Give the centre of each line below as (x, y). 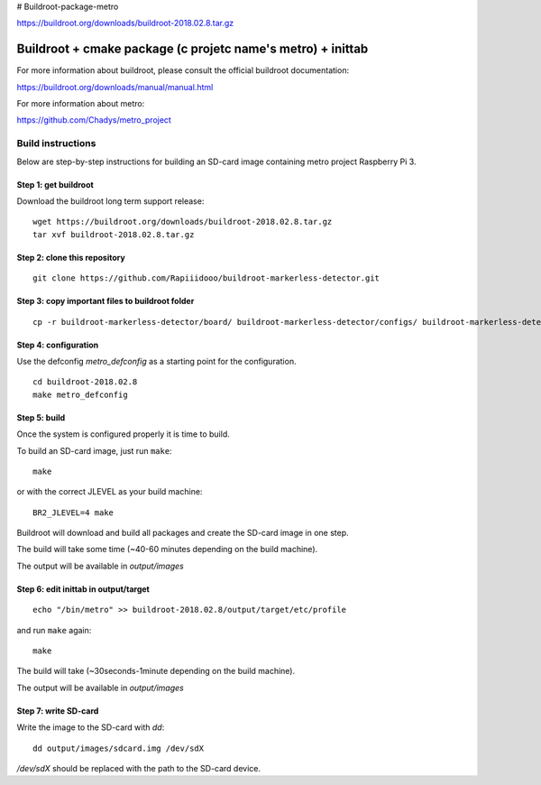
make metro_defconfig (80, 394)
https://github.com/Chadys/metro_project (94, 120)
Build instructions (56, 143)
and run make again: (54, 630)
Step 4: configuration (58, 345)
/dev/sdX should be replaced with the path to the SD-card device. (139, 768)
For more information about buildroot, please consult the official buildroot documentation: (183, 70)
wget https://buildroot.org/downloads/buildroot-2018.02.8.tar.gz (183, 222)
